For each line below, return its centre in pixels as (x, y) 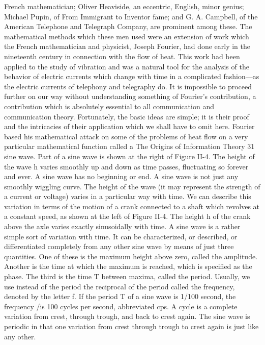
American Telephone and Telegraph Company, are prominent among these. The (128, 26)
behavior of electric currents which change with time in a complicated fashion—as (132, 76)
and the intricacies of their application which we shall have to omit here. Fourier (129, 126)
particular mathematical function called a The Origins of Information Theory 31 (129, 146)
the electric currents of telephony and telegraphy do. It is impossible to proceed (128, 86)
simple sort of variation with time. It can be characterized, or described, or (121, 236)
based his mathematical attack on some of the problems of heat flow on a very (126, 136)
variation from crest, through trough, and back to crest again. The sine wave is (127, 316)
